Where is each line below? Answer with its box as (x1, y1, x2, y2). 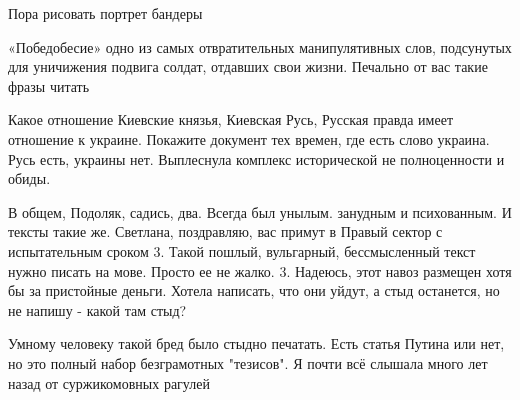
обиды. (8, 168, 51, 189)
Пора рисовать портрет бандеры (8, 3, 203, 23)
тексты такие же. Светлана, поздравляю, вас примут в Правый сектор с (8, 221, 443, 242)
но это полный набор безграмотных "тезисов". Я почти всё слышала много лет (8, 352, 488, 373)
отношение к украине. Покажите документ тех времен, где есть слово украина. (8, 128, 490, 149)
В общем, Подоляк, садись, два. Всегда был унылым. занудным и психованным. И (8, 201, 512, 222)
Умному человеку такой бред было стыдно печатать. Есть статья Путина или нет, (8, 333, 505, 354)
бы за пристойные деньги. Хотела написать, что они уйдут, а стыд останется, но (8, 280, 500, 301)
